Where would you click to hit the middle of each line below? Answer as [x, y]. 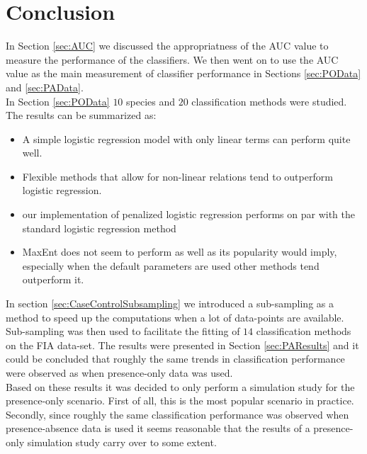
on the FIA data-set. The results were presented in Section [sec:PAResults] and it [182, 345]
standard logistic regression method [99, 228]
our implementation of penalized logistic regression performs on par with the [188, 214]
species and [151, 101]
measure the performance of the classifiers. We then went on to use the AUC [172, 59]
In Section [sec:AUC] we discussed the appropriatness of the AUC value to [167, 46]
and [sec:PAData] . [45, 87]
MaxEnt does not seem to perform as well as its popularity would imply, [180, 252]
